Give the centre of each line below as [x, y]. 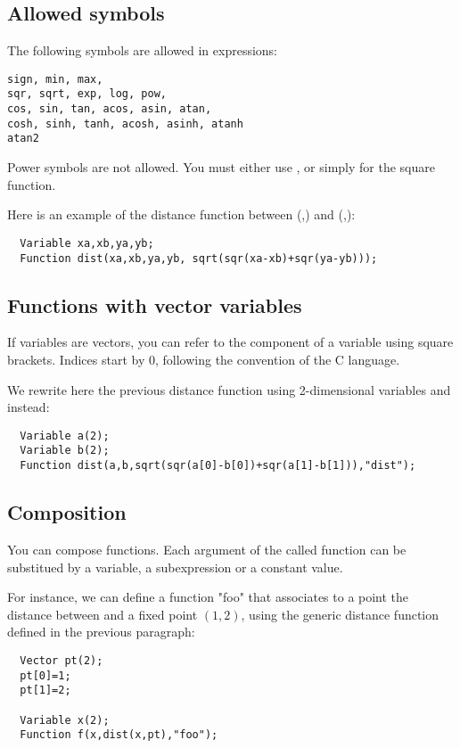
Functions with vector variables [155, 304]
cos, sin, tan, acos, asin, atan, [110, 109]
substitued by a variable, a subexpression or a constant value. [175, 567]
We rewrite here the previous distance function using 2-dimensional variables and [229, 389]
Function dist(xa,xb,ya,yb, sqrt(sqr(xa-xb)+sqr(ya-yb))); [199, 258]
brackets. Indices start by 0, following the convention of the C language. [204, 359]
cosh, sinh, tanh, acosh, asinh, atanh [125, 123]
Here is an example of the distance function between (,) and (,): [181, 214]
